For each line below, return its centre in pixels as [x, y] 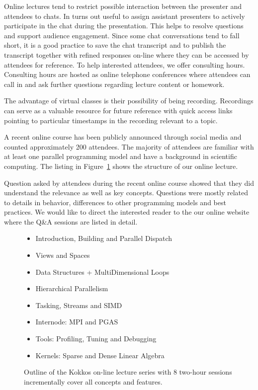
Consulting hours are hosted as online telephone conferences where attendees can [127, 74]
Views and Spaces [63, 255]
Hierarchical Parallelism [72, 288]
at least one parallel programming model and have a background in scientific [121, 156]
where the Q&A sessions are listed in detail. [71, 221]
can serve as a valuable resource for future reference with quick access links [118, 110]
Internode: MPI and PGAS [77, 322]
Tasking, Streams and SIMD [79, 305]
